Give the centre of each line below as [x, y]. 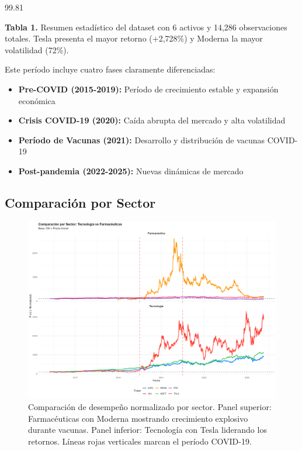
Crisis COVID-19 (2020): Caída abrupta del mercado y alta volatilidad [152, 120]
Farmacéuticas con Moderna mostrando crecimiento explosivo [138, 418]
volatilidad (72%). [37, 49]
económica [37, 100]
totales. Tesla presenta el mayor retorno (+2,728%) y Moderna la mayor [134, 38]
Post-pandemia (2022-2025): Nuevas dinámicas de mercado [131, 171]
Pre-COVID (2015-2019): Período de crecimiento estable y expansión [148, 89]
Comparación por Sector [80, 202]
